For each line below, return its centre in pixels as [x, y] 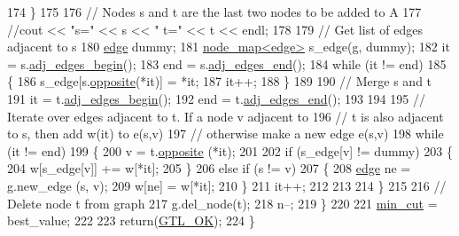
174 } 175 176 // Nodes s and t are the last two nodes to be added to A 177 [214, 12]
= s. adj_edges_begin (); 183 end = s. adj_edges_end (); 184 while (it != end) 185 [227, 63]
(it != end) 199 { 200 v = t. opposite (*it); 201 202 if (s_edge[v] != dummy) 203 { [230, 150]
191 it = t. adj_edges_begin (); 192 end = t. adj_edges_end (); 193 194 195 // [216, 98]
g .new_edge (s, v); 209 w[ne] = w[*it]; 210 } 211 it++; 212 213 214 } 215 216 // [227, 185]
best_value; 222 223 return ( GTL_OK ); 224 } [131, 220]
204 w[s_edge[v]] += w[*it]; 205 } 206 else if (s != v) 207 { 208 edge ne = [209, 168]
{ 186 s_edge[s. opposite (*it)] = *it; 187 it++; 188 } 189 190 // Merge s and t [220, 81]
